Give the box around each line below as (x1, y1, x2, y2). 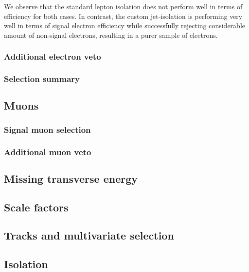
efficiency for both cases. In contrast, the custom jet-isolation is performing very (4, 11, 243, 21)
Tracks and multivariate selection (4, 228, 174, 243)
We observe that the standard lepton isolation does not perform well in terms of (4, 1, 243, 11)
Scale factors (4, 199, 69, 214)
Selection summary (4, 73, 80, 85)
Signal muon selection (4, 123, 91, 135)
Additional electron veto (4, 50, 101, 63)
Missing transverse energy (4, 171, 138, 186)
